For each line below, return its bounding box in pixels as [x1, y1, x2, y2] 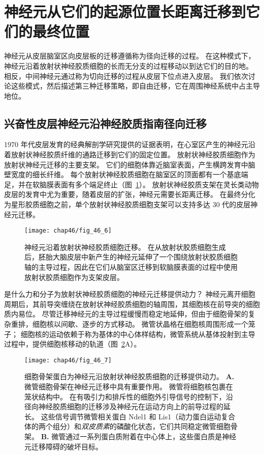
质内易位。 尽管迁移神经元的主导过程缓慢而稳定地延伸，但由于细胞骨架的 [4, 308, 248, 319]
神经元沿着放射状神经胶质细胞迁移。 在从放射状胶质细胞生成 [24, 241, 226, 252]
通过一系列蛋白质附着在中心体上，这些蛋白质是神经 [65, 431, 237, 442]
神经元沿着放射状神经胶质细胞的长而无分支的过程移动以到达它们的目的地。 [4, 60, 253, 71]
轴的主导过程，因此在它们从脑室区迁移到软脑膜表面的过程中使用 [24, 262, 238, 272]
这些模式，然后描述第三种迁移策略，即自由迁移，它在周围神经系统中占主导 [11, 80, 260, 91]
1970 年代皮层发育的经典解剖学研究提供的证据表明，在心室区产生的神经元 [4, 139, 248, 150]
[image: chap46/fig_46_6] [24, 227, 112, 235]
